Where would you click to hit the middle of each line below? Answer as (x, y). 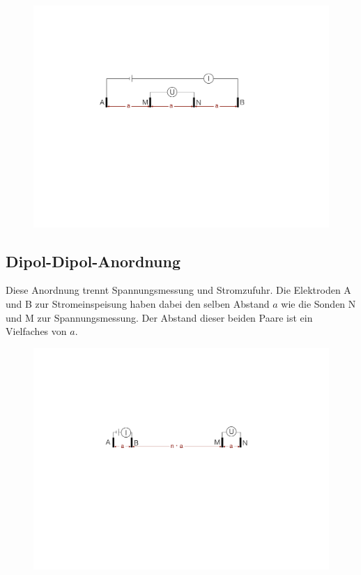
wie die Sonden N (318, 303)
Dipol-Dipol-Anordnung (93, 261)
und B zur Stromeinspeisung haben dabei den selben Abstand (138, 303)
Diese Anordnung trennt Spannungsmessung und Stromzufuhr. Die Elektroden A (178, 290)
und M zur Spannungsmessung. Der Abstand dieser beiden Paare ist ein (159, 317)
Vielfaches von (36, 331)
